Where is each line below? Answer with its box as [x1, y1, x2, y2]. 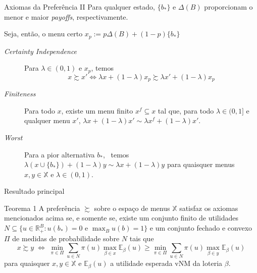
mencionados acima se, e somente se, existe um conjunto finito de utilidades [4, 212, 238, 223]
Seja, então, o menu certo [4, 28, 83, 39]
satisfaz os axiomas [179, 202, 238, 213]
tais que [129, 233, 154, 243]
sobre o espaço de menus [94, 202, 170, 213]
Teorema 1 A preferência [4, 202, 80, 213]
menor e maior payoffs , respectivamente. [4, 11, 128, 22]
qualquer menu [24, 115, 70, 126]
